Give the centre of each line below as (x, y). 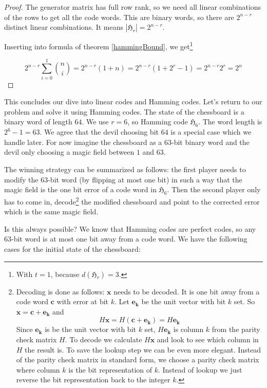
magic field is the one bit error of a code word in (80, 189)
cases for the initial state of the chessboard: (72, 248)
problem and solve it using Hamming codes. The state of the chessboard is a (124, 111)
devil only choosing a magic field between (69, 152)
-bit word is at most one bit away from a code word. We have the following (129, 239)
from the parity (236, 329)
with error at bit (83, 301)
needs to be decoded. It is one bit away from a (187, 291)
